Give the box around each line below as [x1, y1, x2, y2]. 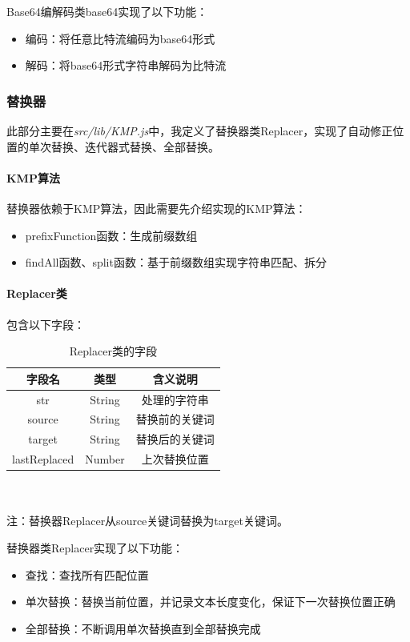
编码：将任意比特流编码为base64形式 [25, 30, 215, 46]
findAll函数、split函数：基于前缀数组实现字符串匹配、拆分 [25, 254, 327, 271]
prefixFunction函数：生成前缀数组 [25, 227, 198, 243]
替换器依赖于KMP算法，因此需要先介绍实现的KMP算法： [6, 199, 307, 216]
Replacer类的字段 [69, 343, 157, 359]
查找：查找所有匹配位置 [25, 566, 149, 583]
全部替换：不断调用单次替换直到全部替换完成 [25, 620, 261, 636]
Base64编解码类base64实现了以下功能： [6, 3, 208, 19]
